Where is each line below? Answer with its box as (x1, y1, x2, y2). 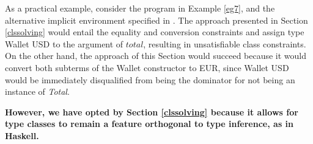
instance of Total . (5, 85, 70, 98)
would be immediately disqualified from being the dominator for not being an (5, 73, 295, 86)
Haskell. (5, 129, 39, 142)
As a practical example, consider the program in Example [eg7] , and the (5, 2, 275, 14)
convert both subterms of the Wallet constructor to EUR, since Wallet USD (5, 61, 289, 74)
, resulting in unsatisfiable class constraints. (143, 37, 306, 50)
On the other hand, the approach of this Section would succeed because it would (5, 49, 307, 62)
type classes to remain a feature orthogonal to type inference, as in (5, 117, 294, 130)
